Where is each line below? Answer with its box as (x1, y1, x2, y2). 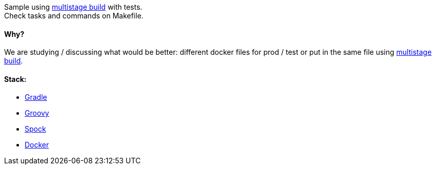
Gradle (25, 93, 47, 102)
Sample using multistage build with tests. (4, 3, 143, 11)
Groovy (25, 109, 49, 118)
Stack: (4, 74, 27, 83)
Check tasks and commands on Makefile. (4, 11, 144, 20)
